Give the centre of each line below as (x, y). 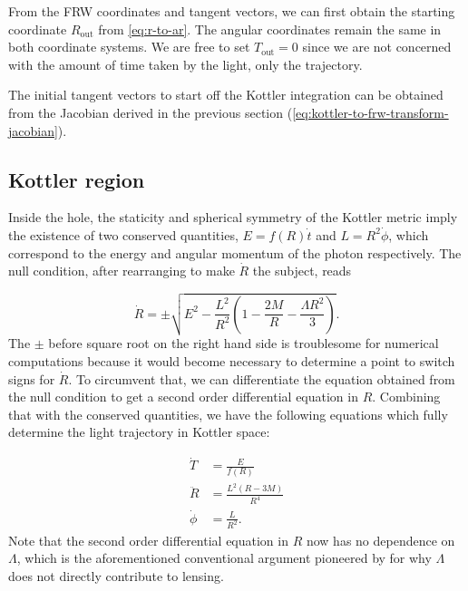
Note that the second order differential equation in (148, 540)
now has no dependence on (380, 540)
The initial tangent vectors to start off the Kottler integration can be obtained (226, 95)
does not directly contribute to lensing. (116, 575)
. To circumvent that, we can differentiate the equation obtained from (262, 378)
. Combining (406, 397)
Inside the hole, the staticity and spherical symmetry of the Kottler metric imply (233, 217)
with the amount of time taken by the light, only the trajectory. (185, 64)
